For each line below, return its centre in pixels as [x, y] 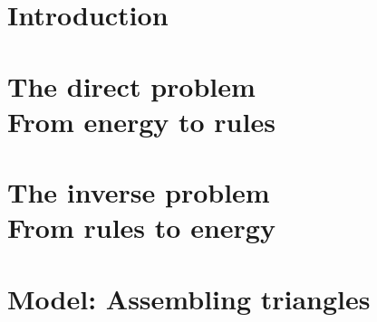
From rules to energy [141, 227]
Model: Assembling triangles [189, 298]
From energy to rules [141, 121]
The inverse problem [139, 192]
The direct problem [131, 85]
